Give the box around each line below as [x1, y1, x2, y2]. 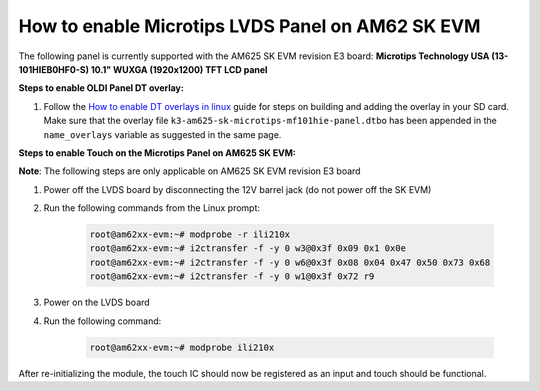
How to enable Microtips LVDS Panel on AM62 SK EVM [18, 15, 481, 37]
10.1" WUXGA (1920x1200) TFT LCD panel [90, 63, 268, 75]
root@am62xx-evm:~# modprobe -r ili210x [89, 229, 290, 240]
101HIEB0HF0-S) [18, 63, 90, 75]
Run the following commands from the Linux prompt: [43, 202, 260, 214]
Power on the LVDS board [43, 296, 150, 309]
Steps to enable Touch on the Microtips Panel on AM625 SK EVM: [18, 146, 297, 159]
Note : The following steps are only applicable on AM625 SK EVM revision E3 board [18, 165, 361, 177]
